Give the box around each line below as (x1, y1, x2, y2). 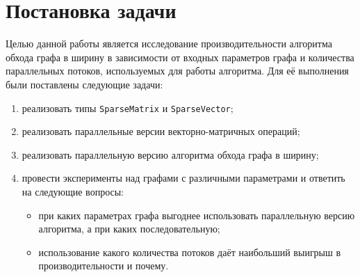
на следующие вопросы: (22, 184, 124, 198)
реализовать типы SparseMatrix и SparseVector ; (22, 100, 234, 115)
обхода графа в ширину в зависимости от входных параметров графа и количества (6, 49, 354, 64)
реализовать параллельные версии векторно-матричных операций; (22, 124, 300, 138)
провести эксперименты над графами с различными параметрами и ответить (22, 171, 345, 185)
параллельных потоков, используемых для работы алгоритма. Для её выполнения (6, 63, 349, 78)
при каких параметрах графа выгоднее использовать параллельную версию (38, 207, 355, 222)
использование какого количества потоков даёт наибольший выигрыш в (38, 244, 341, 259)
